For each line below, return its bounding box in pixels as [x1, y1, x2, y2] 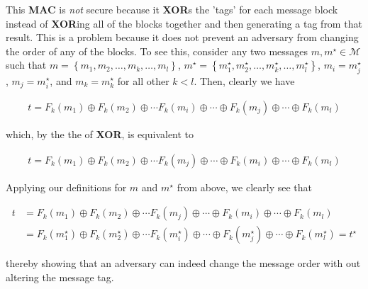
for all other [117, 73, 169, 88]
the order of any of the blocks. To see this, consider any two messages [6, 43, 308, 58]
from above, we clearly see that [177, 179, 312, 194]
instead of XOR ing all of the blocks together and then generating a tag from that [6, 16, 362, 30]
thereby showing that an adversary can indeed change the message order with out [6, 256, 361, 271]
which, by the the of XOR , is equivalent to [6, 127, 194, 142]
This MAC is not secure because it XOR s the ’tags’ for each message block [6, 2, 338, 16]
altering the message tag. [6, 269, 114, 284]
